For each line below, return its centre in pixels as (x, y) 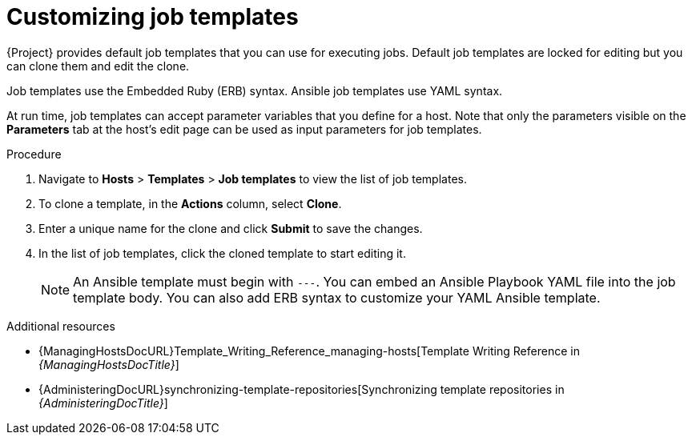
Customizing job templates (153, 17)
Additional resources (61, 326)
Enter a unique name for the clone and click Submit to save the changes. (231, 228)
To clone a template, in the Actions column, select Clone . (190, 203)
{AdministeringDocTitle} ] (103, 403)
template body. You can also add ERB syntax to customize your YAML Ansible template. (337, 297)
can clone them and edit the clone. (98, 66)
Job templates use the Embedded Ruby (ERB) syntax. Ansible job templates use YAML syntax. (255, 90)
